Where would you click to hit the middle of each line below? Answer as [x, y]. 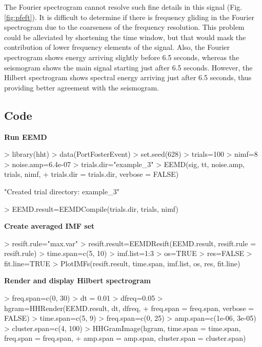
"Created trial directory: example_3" [62, 191]
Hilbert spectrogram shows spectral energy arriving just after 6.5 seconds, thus [128, 77]
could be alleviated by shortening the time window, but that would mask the [125, 37]
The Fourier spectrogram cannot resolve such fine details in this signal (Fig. [123, 7]
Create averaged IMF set [49, 226]
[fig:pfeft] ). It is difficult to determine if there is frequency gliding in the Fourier [129, 17]
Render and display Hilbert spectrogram [77, 280]
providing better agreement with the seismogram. [82, 87]
